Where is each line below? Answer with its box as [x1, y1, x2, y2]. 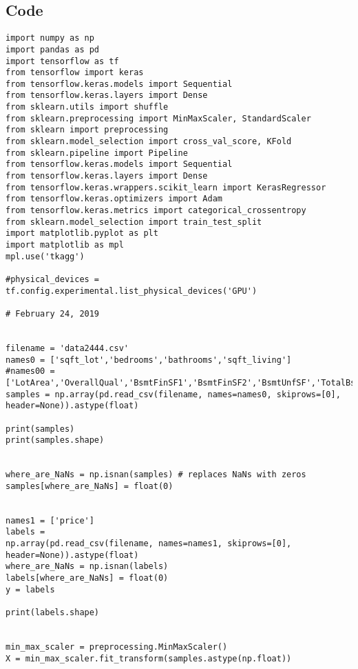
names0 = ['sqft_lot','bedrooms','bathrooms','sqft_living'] [6, 355, 292, 365]
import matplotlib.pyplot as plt [6, 228, 158, 239]
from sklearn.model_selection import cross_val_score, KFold [6, 137, 292, 147]
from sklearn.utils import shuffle [6, 102, 169, 112]
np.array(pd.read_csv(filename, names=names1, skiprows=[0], [6, 539, 292, 549]
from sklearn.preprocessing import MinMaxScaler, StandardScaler [6, 113, 311, 123]
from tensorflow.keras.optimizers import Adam [6, 194, 222, 204]
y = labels [6, 584, 55, 595]
